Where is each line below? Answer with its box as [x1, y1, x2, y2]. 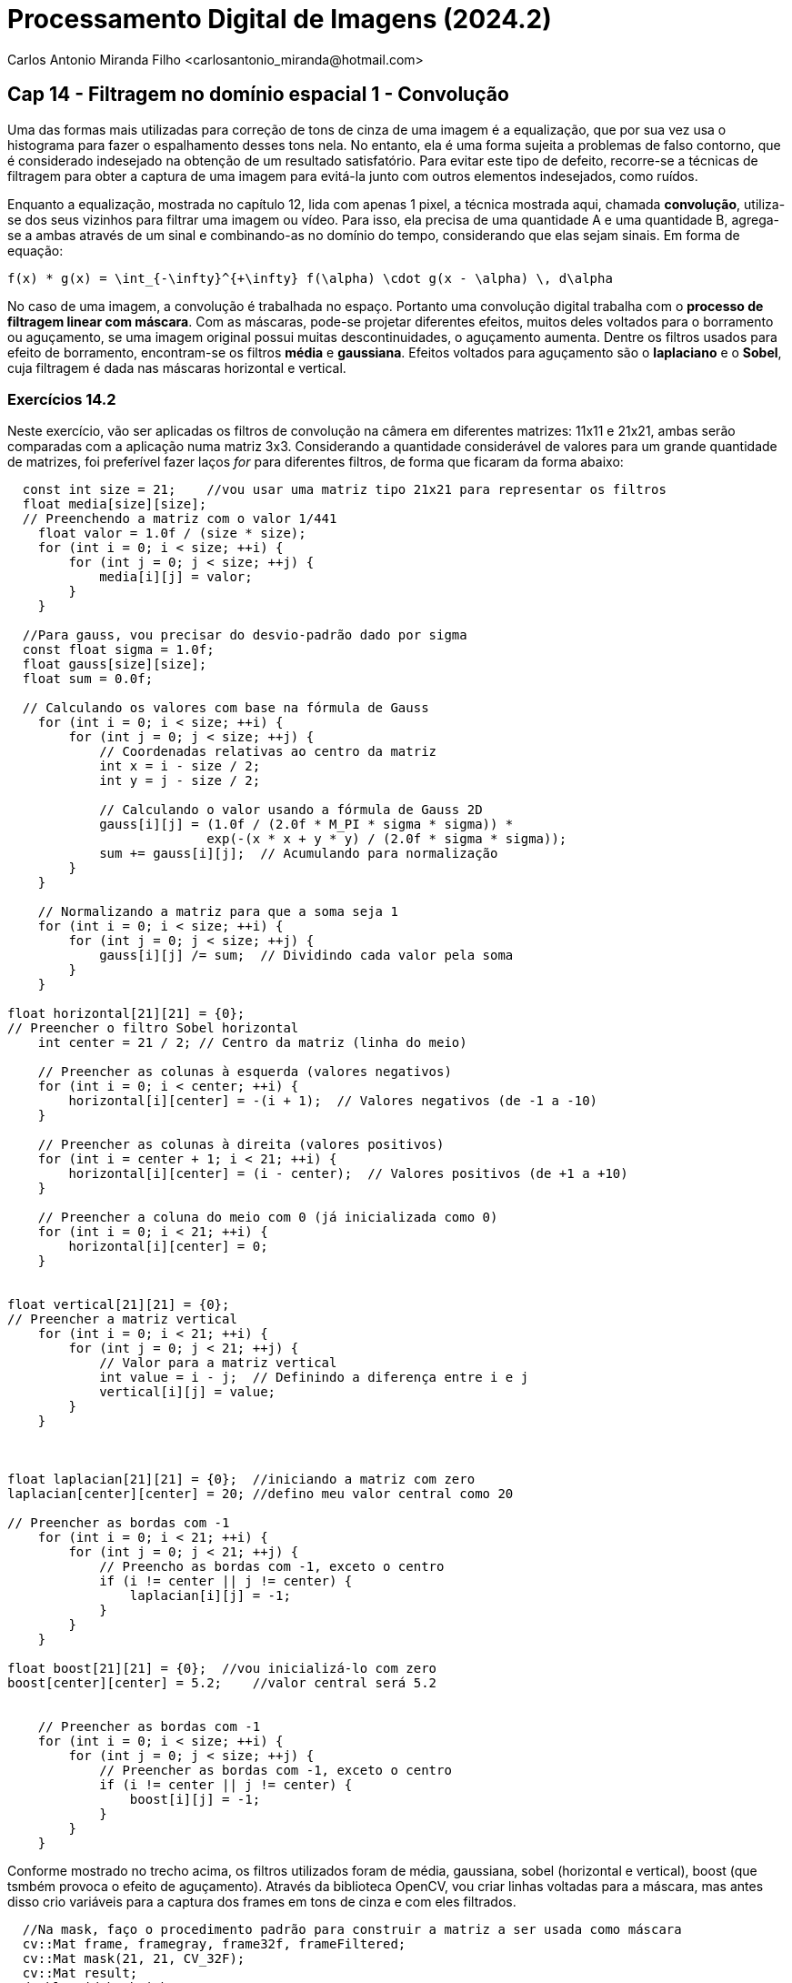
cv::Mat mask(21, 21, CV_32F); [22, 1951, 246, 1967]
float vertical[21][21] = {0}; [7, 1297, 230, 1313]
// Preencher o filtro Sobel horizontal [7, 1021, 299, 1036]
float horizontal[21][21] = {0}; [7, 1006, 246, 1022]
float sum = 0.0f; [22, 671, 154, 687]
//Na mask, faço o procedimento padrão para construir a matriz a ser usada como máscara [22, 1922, 682, 1938]
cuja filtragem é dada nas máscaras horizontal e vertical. [7, 359, 346, 376]
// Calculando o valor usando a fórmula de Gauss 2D [99, 802, 483, 818]
